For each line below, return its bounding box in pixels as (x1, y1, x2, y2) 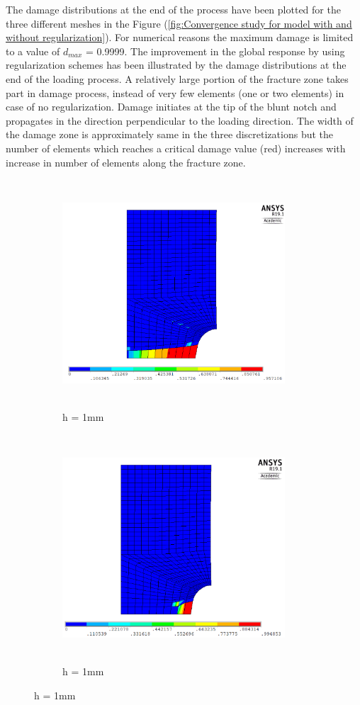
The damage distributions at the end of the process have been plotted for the (6, 2, 341, 16)
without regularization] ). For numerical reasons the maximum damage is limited (6, 30, 354, 45)
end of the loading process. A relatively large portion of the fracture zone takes (6, 71, 349, 86)
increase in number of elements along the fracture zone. (6, 154, 246, 169)
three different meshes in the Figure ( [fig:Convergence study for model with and (6, 16, 352, 30)
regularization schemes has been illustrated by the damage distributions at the (6, 57, 347, 72)
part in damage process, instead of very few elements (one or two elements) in (6, 85, 344, 100)
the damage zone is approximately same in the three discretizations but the (6, 127, 333, 142)
